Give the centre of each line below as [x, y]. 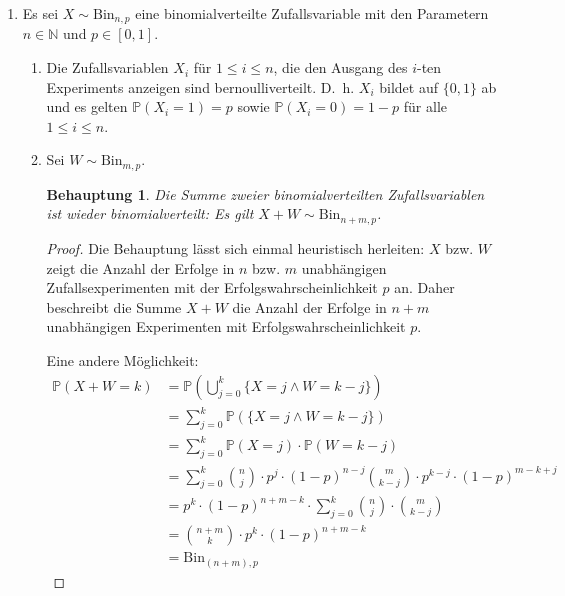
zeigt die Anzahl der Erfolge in [140, 267]
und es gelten [87, 106]
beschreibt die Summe [114, 306]
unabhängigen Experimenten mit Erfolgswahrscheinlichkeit [226, 326]
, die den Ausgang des [340, 67]
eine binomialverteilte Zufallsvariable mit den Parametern [312, 13]
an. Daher [424, 287]
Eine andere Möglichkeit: [122, 359]
